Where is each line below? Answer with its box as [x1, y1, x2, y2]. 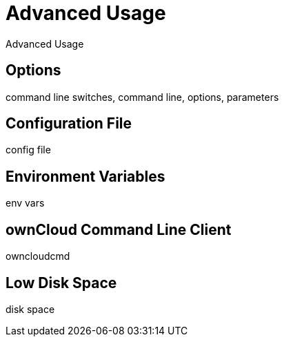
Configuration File [6, 115, 132, 133]
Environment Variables [6, 167, 165, 185]
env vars [6, 197, 45, 209]
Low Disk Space [6, 274, 117, 292]
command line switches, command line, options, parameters [6, 91, 279, 103]
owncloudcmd [6, 250, 70, 263]
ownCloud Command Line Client [6, 220, 232, 238]
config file [6, 144, 51, 156]
